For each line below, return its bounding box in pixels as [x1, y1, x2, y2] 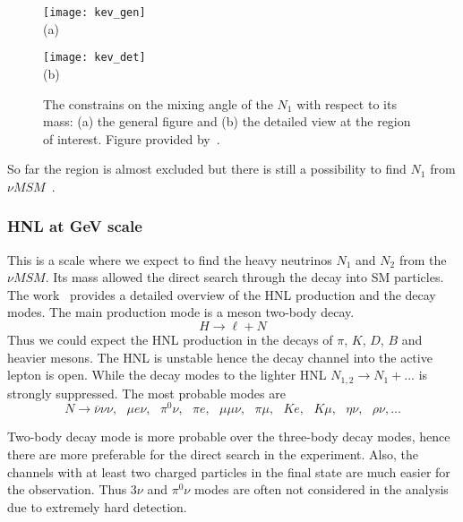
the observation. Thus [7, 480, 127, 499]
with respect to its [296, 94, 397, 113]
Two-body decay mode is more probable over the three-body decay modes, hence [7, 427, 450, 446]
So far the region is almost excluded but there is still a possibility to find [7, 159, 407, 178]
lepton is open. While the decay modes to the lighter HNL [7, 365, 327, 384]
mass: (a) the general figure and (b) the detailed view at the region [43, 112, 411, 131]
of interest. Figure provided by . [43, 129, 220, 148]
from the [399, 250, 447, 269]
